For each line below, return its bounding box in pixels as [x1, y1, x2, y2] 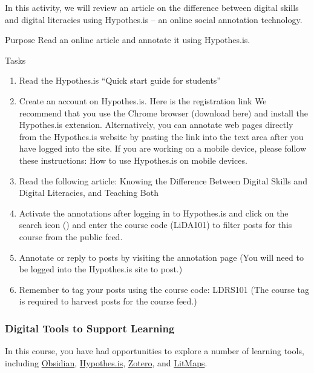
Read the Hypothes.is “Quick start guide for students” [19, 74, 221, 87]
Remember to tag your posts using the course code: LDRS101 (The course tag [19, 283, 310, 295]
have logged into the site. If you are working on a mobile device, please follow [19, 142, 307, 155]
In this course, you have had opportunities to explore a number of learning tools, [5, 344, 304, 357]
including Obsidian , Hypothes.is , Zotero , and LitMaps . [5, 356, 208, 369]
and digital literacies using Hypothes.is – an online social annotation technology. [5, 13, 303, 25]
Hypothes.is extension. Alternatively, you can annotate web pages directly [19, 118, 293, 131]
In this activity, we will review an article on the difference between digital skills [5, 1, 299, 13]
